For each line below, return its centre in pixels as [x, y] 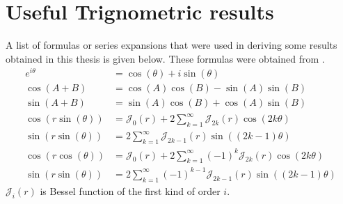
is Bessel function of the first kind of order [130, 190]
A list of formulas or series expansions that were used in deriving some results [171, 45]
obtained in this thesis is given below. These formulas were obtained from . [165, 58]
